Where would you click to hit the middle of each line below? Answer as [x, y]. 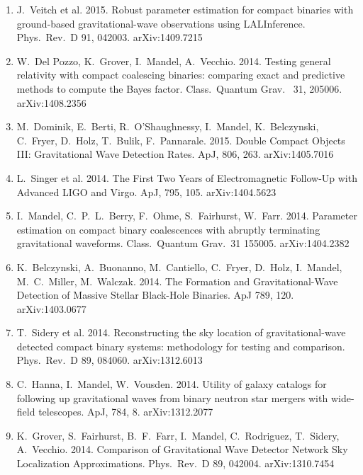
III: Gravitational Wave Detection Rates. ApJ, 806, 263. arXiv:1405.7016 [175, 154]
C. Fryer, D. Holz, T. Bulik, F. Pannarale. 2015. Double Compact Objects [181, 140]
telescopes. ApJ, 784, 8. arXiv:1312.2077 [126, 412]
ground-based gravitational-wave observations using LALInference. [161, 23]
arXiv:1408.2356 [51, 102]
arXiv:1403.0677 [51, 308]
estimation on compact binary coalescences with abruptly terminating [168, 229]
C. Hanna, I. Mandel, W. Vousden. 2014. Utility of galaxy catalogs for [172, 384]
